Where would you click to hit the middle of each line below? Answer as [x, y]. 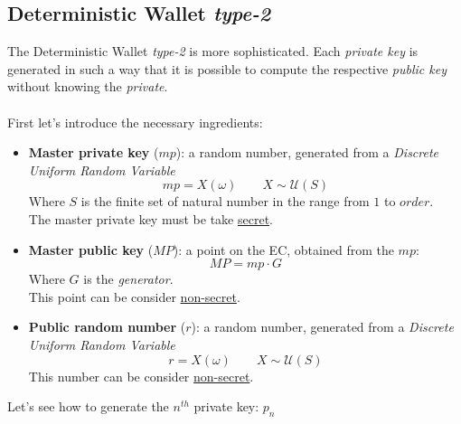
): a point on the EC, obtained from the [283, 249]
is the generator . [128, 279]
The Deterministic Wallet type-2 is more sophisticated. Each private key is [213, 51]
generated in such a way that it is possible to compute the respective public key [227, 68]
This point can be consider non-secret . [134, 296]
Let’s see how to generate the [88, 406]
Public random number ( [107, 327]
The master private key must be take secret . [151, 218]
